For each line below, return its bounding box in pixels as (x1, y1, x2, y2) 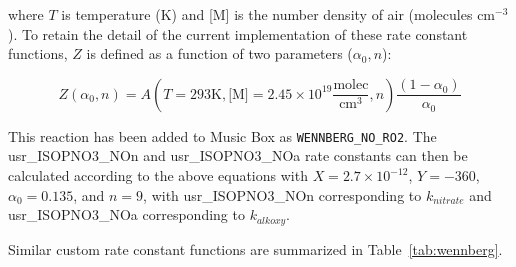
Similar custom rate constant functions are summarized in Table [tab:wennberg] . (8, 238, 503, 259)
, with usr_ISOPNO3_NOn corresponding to (143, 184, 422, 205)
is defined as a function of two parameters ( (86, 43, 353, 64)
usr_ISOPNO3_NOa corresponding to (8, 204, 245, 225)
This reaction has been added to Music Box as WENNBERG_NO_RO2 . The (8, 125, 437, 146)
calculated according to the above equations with (8, 165, 308, 186)
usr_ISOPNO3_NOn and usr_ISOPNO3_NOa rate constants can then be (8, 145, 468, 166)
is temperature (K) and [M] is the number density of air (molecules (61, 4, 473, 24)
